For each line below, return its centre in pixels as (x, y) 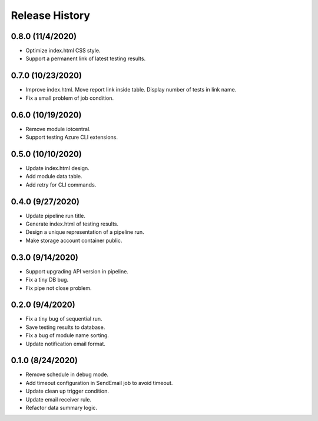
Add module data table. (54, 177)
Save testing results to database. (65, 327)
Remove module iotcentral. (58, 129)
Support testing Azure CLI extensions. (72, 137)
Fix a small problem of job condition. (70, 98)
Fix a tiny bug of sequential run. (64, 319)
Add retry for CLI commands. (61, 185)
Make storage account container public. (74, 240)
